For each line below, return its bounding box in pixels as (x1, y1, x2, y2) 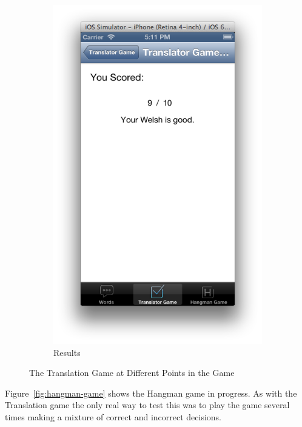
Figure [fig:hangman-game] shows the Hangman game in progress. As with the (5, 386, 297, 399)
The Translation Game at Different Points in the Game (29, 366, 235, 379)
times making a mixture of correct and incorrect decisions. (5, 410, 222, 423)
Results (53, 346, 81, 358)
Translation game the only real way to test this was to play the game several (5, 398, 290, 411)
